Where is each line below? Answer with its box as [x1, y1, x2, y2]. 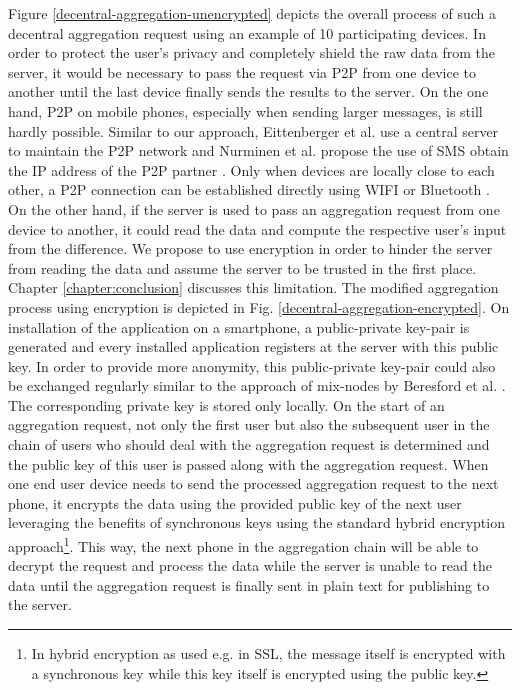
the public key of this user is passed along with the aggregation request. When [8, 453, 489, 474]
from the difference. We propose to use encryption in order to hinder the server [8, 238, 493, 259]
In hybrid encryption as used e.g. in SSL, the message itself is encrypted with [31, 643, 506, 664]
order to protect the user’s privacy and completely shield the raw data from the [8, 42, 495, 63]
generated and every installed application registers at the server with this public [8, 336, 499, 357]
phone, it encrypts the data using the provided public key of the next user [8, 492, 462, 513]
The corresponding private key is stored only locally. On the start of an [8, 394, 445, 415]
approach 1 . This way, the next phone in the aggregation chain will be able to [8, 533, 479, 556]
